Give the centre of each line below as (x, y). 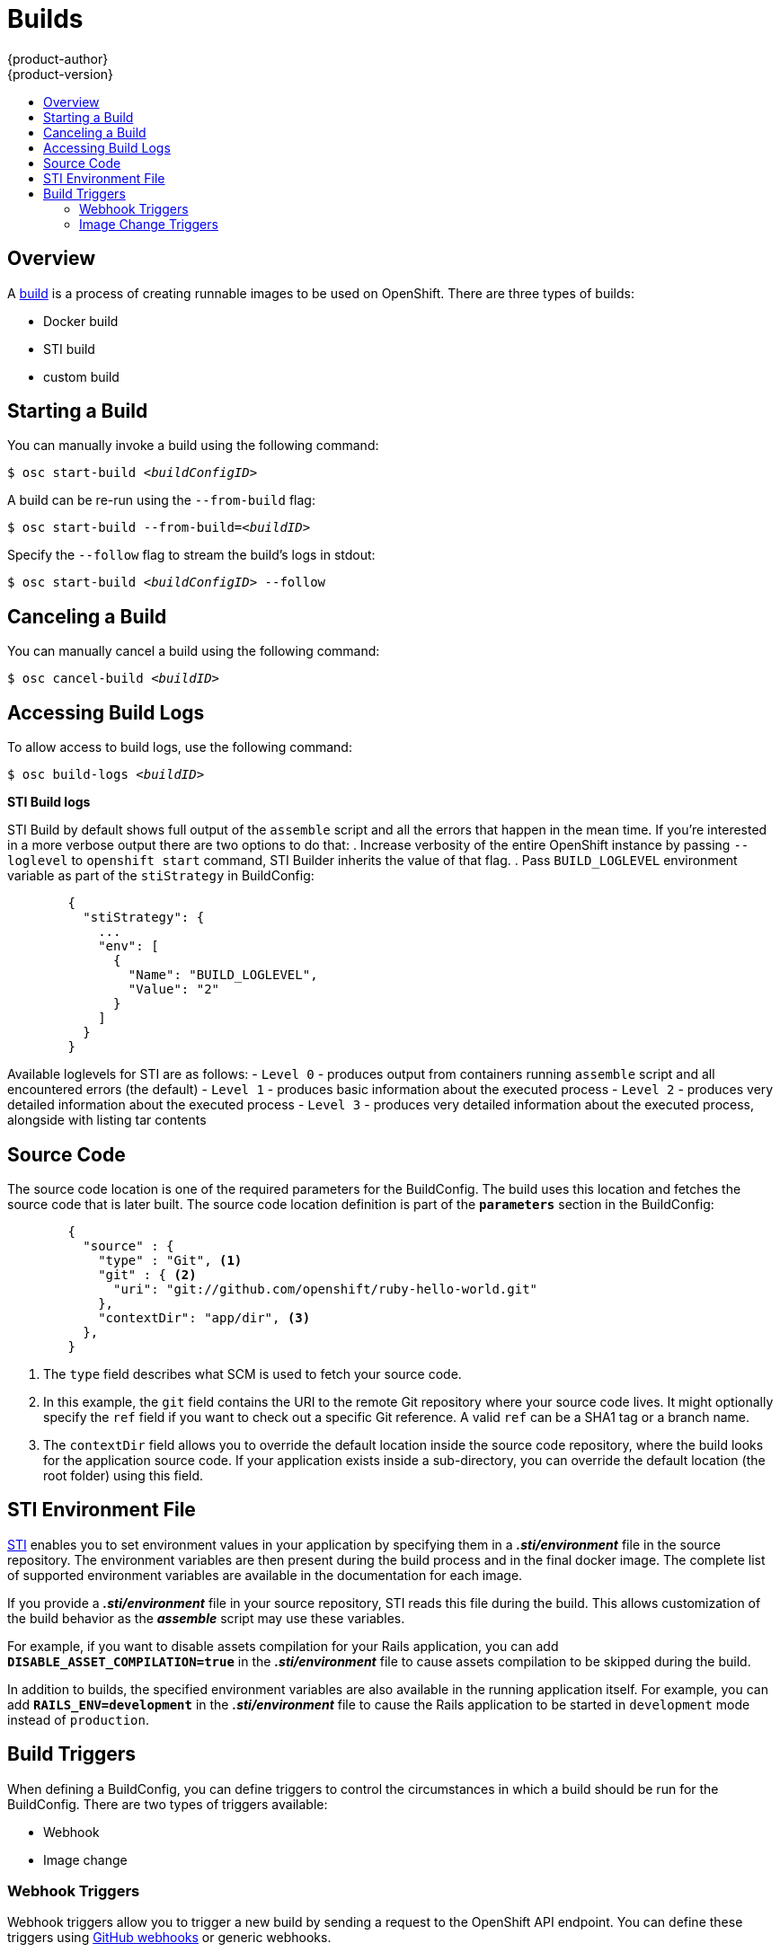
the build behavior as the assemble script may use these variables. (206, 1618)
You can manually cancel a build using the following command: (194, 651)
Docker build (81, 321)
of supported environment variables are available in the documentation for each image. (265, 1575)
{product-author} (58, 58)
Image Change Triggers (149, 224)
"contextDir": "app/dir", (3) (204, 1317)
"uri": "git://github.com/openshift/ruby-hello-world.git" (326, 1289)
